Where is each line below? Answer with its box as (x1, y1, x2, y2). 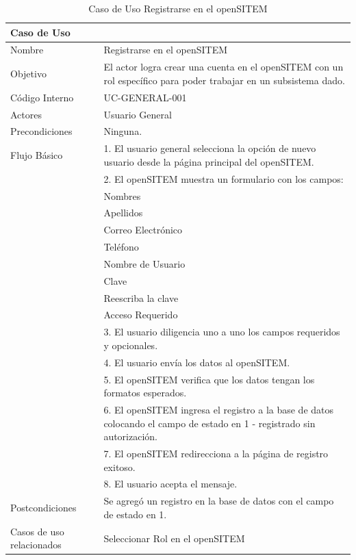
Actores (10, 107, 42, 121)
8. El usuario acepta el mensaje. (103, 476, 238, 491)
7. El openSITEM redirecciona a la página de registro (103, 446, 329, 461)
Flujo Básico (10, 148, 63, 162)
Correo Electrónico (103, 222, 183, 237)
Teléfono (103, 240, 139, 254)
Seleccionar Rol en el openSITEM (103, 531, 245, 545)
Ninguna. (103, 124, 142, 138)
